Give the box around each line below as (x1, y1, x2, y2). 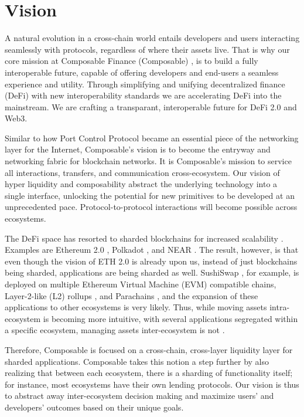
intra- (269, 301, 290, 313)
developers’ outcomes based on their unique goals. (5, 401, 184, 413)
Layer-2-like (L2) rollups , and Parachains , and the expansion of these (5, 289, 258, 301)
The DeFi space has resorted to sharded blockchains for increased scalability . (5, 232, 283, 244)
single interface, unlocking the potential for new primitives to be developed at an (5, 189, 295, 201)
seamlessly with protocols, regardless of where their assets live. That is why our (5, 43, 290, 55)
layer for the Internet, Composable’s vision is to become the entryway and (5, 143, 271, 155)
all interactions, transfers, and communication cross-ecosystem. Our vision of (5, 166, 280, 178)
